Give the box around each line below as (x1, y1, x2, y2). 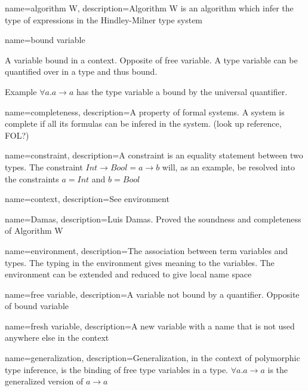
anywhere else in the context (5, 331, 109, 344)
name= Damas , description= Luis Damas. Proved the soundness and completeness (5, 212, 301, 225)
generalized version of (5, 375, 84, 387)
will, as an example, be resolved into (162, 160, 295, 173)
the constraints (5, 172, 59, 185)
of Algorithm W (5, 224, 63, 237)
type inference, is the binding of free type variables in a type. (5, 363, 229, 375)
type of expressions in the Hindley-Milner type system (5, 13, 203, 26)
